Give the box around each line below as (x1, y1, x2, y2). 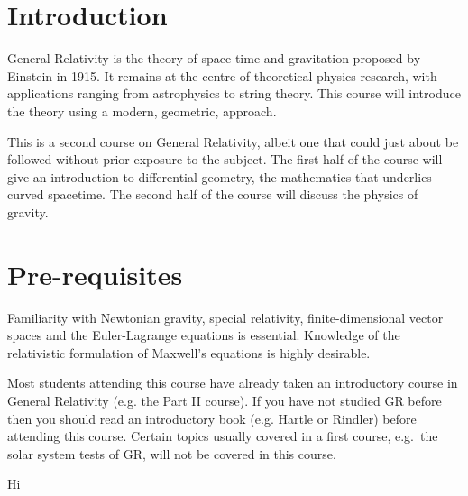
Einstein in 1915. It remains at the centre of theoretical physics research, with (7, 66, 437, 85)
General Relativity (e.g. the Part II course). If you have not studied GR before (7, 390, 442, 409)
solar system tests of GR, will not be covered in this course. (7, 444, 336, 463)
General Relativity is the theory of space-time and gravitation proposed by (7, 49, 421, 68)
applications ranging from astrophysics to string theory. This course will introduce (7, 84, 461, 103)
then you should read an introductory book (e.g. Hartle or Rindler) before (7, 409, 417, 427)
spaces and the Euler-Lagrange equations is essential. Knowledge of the (7, 326, 400, 344)
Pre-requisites (7, 255, 183, 292)
